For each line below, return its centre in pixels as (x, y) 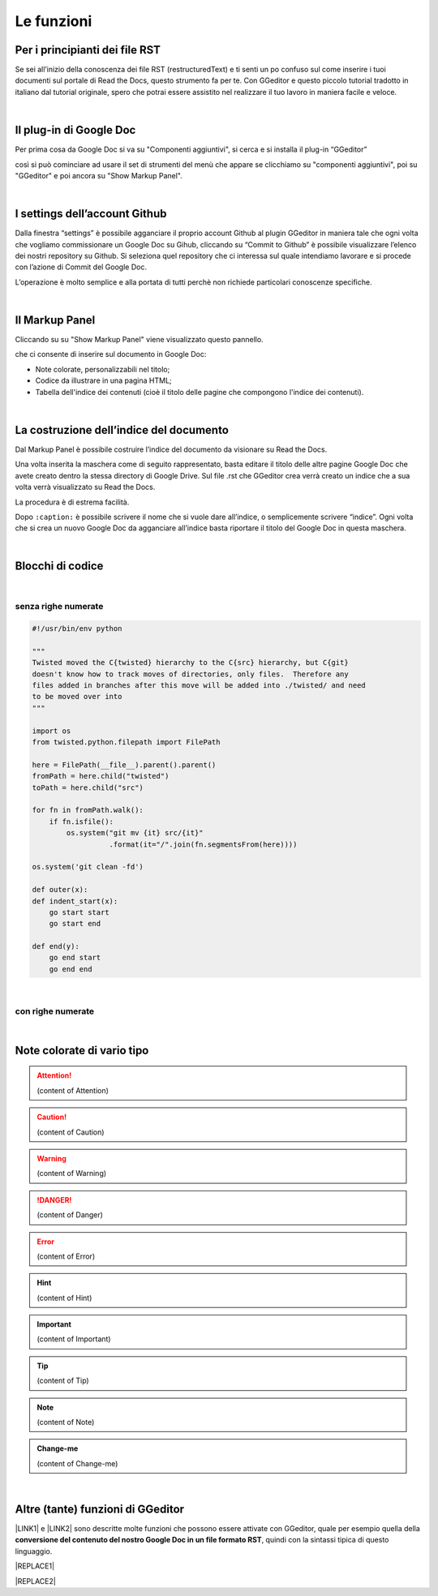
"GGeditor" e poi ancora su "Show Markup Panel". (99, 175)
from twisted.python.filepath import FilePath (126, 742)
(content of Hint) (64, 1298)
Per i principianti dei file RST (88, 50)
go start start (79, 912)
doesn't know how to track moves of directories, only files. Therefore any (190, 674)
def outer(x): (60, 890)
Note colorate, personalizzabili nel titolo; (103, 369)
